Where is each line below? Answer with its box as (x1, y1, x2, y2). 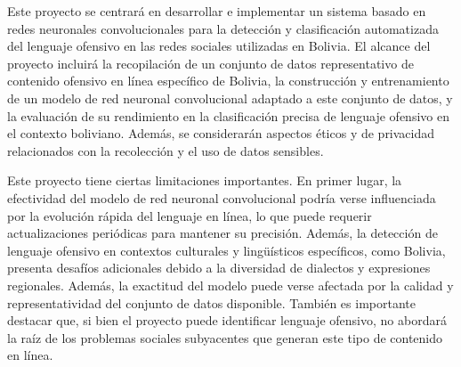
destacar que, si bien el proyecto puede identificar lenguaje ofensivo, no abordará (7, 311, 447, 330)
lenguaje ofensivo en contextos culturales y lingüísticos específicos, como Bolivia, (7, 241, 446, 259)
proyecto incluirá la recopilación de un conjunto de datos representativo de (7, 53, 414, 72)
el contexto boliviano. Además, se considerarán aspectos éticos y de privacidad (7, 124, 435, 143)
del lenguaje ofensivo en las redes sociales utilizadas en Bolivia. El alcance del (7, 37, 431, 55)
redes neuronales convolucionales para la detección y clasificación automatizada (7, 19, 439, 37)
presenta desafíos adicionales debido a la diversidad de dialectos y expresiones (7, 258, 431, 277)
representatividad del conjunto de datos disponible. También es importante (7, 293, 416, 312)
